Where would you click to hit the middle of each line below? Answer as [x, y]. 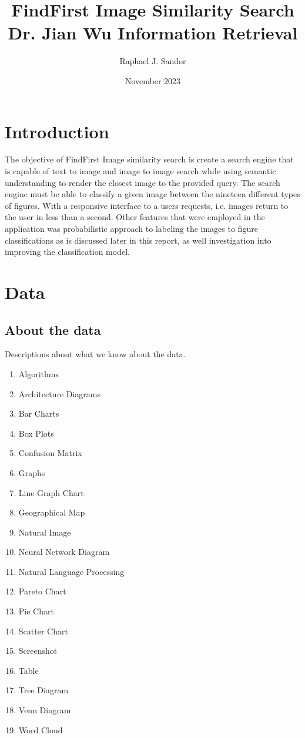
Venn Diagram [45, 710]
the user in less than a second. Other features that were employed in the [135, 217]
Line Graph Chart [51, 492]
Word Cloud [41, 729]
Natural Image [45, 532]
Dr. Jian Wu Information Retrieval [153, 33]
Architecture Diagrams [60, 393]
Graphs [32, 472]
